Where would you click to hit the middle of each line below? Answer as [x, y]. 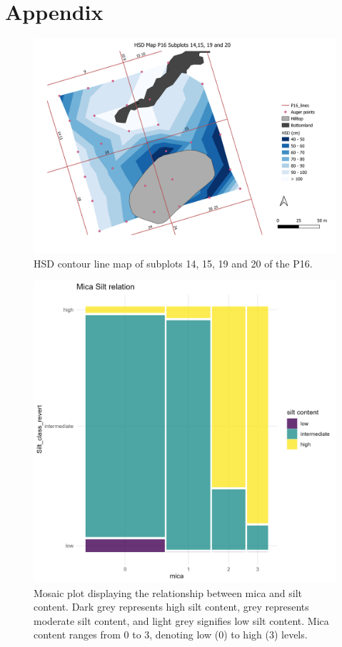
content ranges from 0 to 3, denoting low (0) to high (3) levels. [171, 635]
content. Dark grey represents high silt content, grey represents [171, 607]
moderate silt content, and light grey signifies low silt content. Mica [181, 620]
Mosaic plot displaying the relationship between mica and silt [168, 592]
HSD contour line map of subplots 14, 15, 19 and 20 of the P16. [173, 263]
